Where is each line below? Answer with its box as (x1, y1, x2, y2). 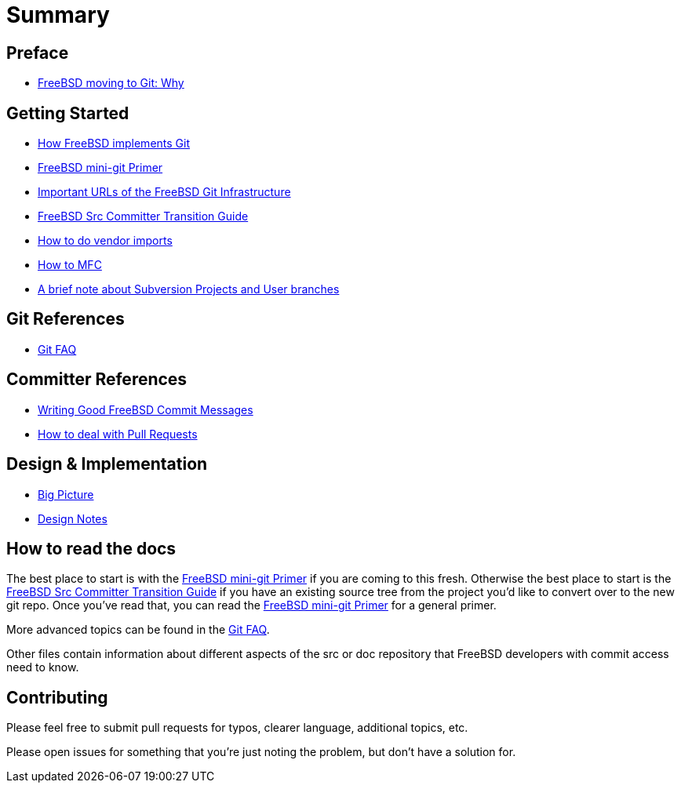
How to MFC (38, 258, 102, 272)
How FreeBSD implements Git (38, 136, 191, 151)
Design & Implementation (6, 454, 208, 474)
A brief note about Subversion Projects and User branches (38, 282, 340, 296)
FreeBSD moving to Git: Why (38, 76, 184, 90)
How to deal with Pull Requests (38, 427, 198, 441)
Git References (6, 309, 125, 329)
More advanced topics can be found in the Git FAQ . (6, 623, 270, 637)
